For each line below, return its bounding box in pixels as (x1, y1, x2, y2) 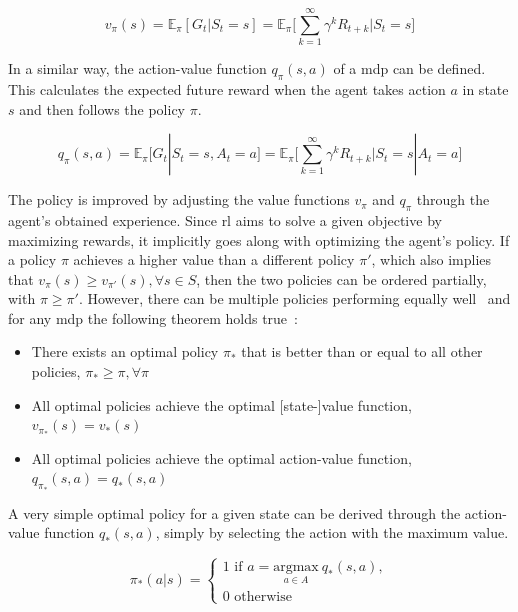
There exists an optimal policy (31, 341, 219, 362)
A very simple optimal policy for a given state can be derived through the (8, 502, 461, 523)
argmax (273, 560, 319, 575)
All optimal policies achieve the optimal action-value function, (31, 447, 412, 468)
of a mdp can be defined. (333, 58, 486, 79)
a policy (8, 249, 57, 270)
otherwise (234, 589, 292, 604)
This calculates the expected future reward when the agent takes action (8, 78, 446, 99)
